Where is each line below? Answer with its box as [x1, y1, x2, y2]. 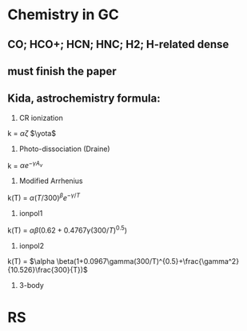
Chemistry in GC [7, 6, 119, 24]
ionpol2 [18, 241, 45, 250]
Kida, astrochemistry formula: [7, 92, 161, 106]
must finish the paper [7, 64, 117, 78]
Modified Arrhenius [18, 176, 83, 185]
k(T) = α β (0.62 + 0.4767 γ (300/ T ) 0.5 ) [7, 224, 128, 235]
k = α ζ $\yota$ [7, 128, 57, 138]
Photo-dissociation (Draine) [18, 144, 110, 154]
